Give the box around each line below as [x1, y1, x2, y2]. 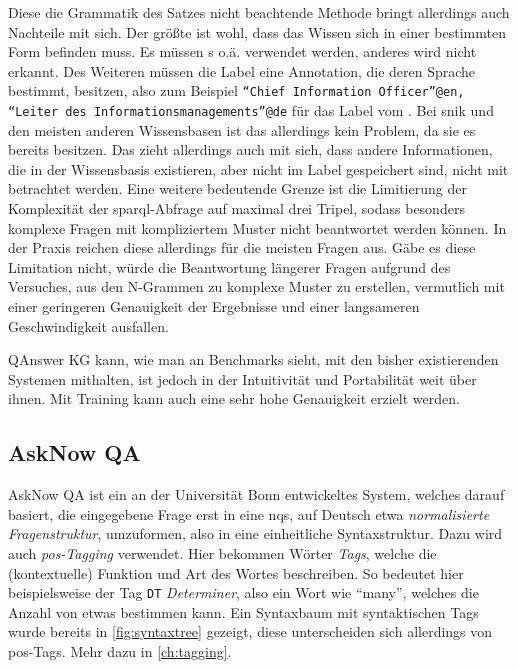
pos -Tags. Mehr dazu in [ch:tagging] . [8, 641, 232, 662]
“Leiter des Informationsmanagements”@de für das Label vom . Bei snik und [8, 100, 494, 121]
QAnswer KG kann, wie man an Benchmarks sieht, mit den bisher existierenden [8, 349, 499, 370]
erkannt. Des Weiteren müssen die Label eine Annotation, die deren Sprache [8, 60, 476, 81]
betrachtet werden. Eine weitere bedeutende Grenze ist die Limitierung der [8, 178, 467, 199]
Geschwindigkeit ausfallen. [8, 315, 169, 336]
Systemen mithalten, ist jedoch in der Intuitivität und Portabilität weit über [8, 368, 477, 389]
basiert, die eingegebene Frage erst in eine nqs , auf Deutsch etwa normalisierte [8, 503, 490, 524]
